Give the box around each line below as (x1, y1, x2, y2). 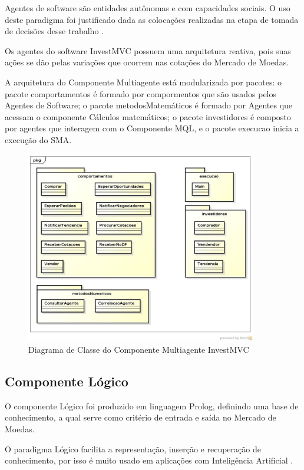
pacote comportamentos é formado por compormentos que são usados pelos (5, 87, 277, 100)
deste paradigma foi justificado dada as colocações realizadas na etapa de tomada (5, 13, 299, 25)
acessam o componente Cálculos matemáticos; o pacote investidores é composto (5, 110, 291, 123)
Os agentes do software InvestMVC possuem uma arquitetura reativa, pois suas (5, 44, 291, 57)
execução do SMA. (5, 133, 72, 145)
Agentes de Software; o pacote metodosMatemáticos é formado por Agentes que (5, 99, 293, 111)
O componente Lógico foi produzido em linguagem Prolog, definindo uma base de (5, 399, 299, 412)
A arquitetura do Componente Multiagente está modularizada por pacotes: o (5, 75, 282, 88)
